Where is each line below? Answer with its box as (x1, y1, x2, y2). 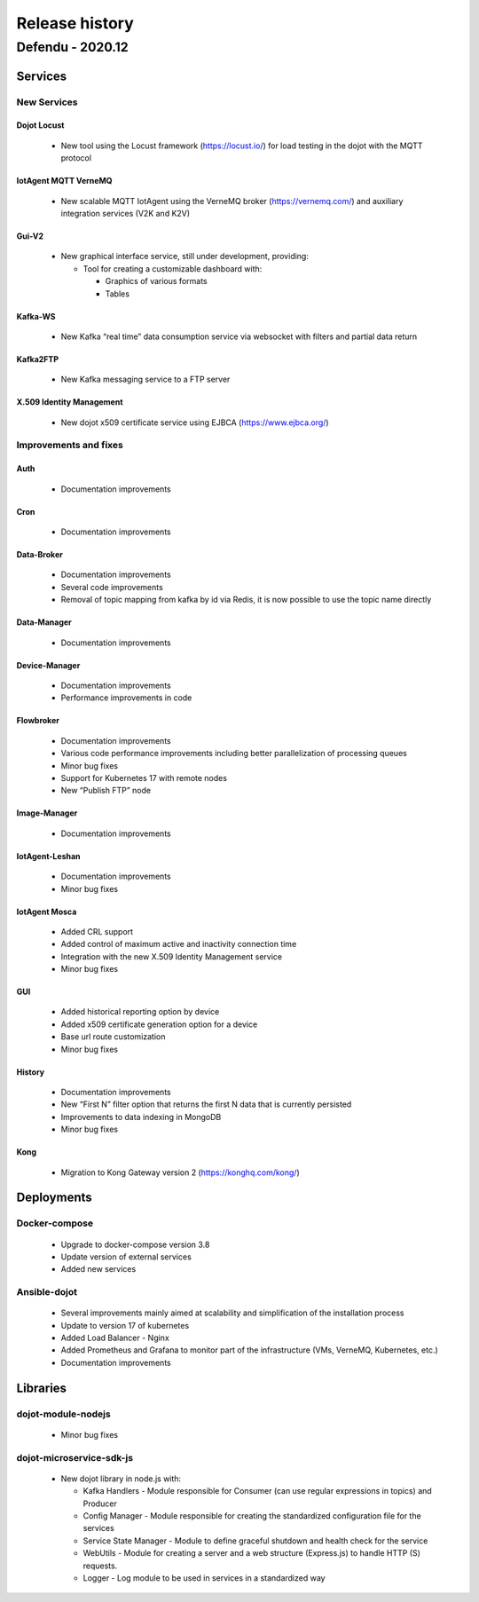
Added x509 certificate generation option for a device (60, 1019, 258, 1030)
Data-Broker (16, 549, 64, 560)
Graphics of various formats (105, 276, 208, 287)
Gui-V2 (16, 231, 44, 241)
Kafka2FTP (16, 353, 59, 364)
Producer (82, 1498, 117, 1509)
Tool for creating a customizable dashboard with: (82, 263, 263, 274)
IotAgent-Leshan (16, 850, 81, 861)
